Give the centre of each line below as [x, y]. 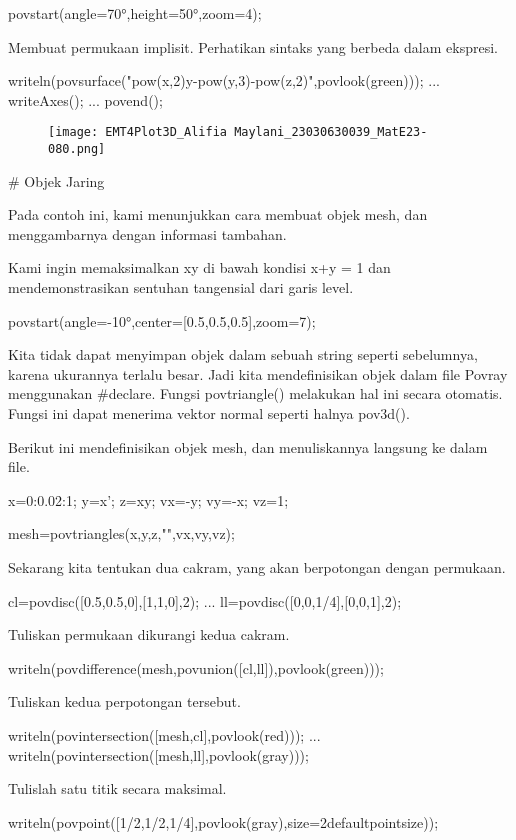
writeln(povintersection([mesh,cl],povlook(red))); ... [164, 734]
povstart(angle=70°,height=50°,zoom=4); [135, 13]
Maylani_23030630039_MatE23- [331, 132]
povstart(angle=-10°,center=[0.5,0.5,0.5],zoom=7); [162, 320]
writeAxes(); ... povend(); [85, 99]
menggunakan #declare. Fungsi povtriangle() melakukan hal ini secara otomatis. [255, 393]
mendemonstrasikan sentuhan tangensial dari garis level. [181, 287]
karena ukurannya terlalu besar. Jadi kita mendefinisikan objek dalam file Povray [258, 373]
